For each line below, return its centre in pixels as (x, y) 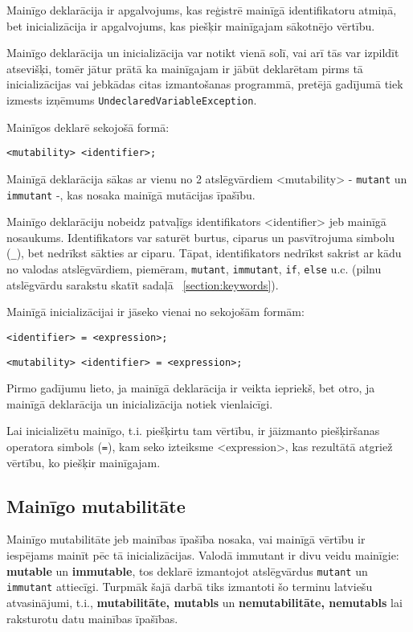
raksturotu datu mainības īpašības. (92, 618)
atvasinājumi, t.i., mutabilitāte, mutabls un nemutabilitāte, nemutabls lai (204, 602)
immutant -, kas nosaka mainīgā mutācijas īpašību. (131, 194)
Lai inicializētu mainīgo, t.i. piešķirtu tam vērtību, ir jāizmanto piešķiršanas (193, 431)
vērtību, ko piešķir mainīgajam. (84, 462)
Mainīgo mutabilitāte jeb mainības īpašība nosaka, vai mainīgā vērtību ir (186, 539)
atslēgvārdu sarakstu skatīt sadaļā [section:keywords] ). (143, 284)
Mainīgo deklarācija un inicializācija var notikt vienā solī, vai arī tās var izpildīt (203, 53)
